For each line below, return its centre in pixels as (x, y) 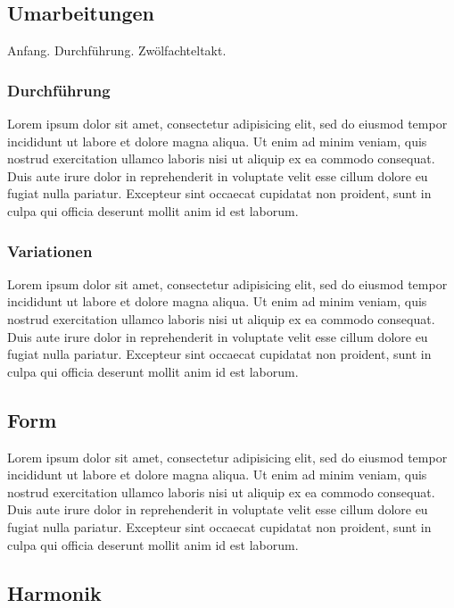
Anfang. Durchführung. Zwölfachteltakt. (117, 50)
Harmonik (54, 592)
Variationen (50, 250)
